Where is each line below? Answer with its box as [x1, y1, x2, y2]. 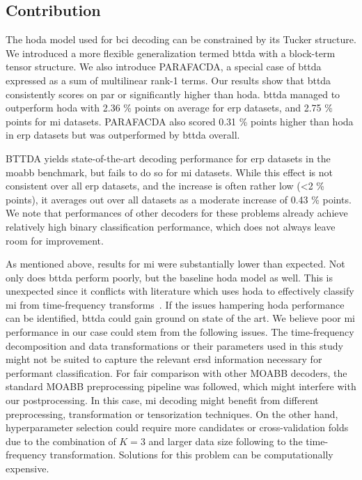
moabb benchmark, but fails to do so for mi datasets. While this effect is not [6, 164, 333, 179]
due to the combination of [6, 433, 116, 448]
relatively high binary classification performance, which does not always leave [6, 219, 336, 233]
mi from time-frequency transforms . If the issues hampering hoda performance [6, 297, 345, 311]
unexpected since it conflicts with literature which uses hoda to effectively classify [6, 284, 354, 298]
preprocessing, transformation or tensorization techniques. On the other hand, [6, 406, 338, 421]
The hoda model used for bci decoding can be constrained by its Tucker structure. [6, 32, 356, 47]
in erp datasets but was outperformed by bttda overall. [6, 127, 240, 142]
